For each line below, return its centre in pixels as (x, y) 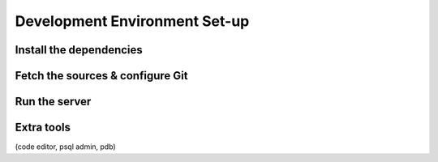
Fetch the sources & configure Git (101, 76)
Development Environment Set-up (132, 21)
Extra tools (43, 128)
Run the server (53, 102)
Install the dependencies (79, 50)
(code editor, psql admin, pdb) (66, 147)
